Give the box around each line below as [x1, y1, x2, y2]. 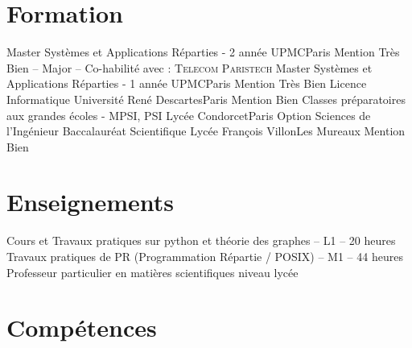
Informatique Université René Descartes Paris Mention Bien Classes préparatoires [6, 90, 406, 107]
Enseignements [6, 185, 175, 218]
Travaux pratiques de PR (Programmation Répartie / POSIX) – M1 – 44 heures [6, 248, 403, 264]
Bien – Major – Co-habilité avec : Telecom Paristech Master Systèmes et [6, 59, 373, 76]
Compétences [6, 311, 157, 344]
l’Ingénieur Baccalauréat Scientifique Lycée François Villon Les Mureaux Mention [6, 122, 406, 139]
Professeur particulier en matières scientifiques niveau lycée [6, 263, 299, 280]
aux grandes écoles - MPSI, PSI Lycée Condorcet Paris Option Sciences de [6, 106, 371, 123]
